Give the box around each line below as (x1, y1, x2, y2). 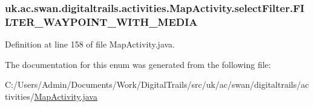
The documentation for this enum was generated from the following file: (5, 58, 271, 70)
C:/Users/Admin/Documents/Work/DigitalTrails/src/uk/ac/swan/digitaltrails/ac (5, 78, 309, 91)
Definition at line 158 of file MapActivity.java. (5, 38, 175, 50)
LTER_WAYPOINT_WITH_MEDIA (5, 14, 198, 29)
